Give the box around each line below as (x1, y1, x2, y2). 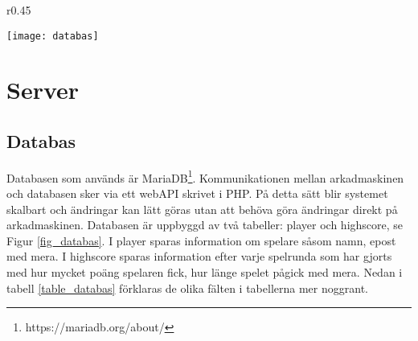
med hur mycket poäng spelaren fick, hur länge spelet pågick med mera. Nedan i (6, 264, 403, 281)
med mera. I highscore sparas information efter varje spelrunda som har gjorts (6, 248, 392, 265)
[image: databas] (6, 30, 99, 42)
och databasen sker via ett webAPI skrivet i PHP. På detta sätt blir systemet (6, 185, 388, 202)
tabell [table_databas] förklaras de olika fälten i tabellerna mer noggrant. (6, 279, 368, 296)
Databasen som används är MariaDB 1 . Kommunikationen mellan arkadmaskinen (6, 166, 404, 186)
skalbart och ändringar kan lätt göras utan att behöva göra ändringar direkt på (6, 200, 398, 217)
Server (6, 73, 80, 106)
